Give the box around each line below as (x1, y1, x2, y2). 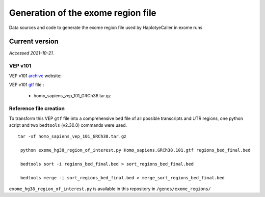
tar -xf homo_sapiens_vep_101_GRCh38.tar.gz (18, 134, 127, 140)
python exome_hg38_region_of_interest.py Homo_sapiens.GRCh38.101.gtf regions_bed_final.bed (20, 147, 251, 153)
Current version (9, 37, 59, 46)
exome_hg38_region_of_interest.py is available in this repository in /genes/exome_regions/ (9, 186, 211, 192)
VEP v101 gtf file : (9, 82, 44, 87)
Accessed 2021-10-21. (9, 50, 54, 56)
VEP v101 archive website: (9, 73, 62, 79)
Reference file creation (9, 105, 65, 112)
